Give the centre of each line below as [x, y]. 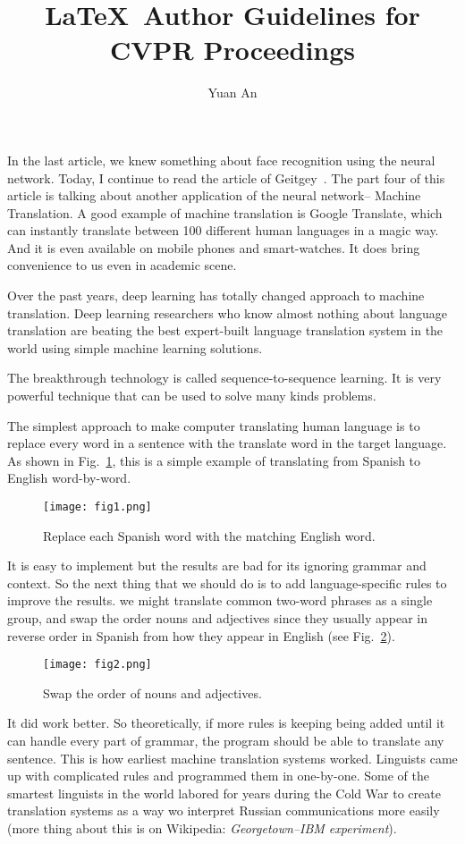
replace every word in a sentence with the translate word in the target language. [227, 443]
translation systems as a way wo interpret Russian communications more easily [224, 810]
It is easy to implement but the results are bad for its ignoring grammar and [217, 565]
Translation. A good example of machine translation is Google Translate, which [225, 212]
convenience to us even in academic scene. [122, 265]
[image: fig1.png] [97, 507]
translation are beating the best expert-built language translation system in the [225, 330]
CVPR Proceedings [232, 50]
